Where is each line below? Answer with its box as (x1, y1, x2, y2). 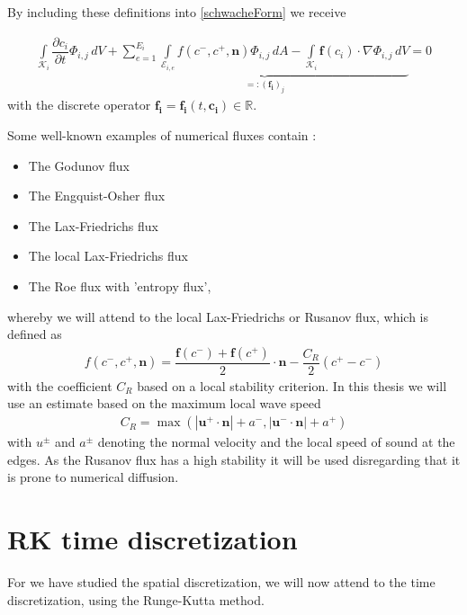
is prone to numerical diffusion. (7, 468, 179, 486)
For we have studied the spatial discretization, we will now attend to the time (7, 572, 436, 591)
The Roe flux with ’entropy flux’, (28, 277, 211, 296)
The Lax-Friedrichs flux (28, 216, 158, 235)
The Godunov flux (28, 156, 130, 174)
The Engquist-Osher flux (28, 186, 166, 205)
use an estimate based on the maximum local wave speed (7, 394, 321, 413)
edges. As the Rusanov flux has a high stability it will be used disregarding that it (7, 450, 461, 468)
